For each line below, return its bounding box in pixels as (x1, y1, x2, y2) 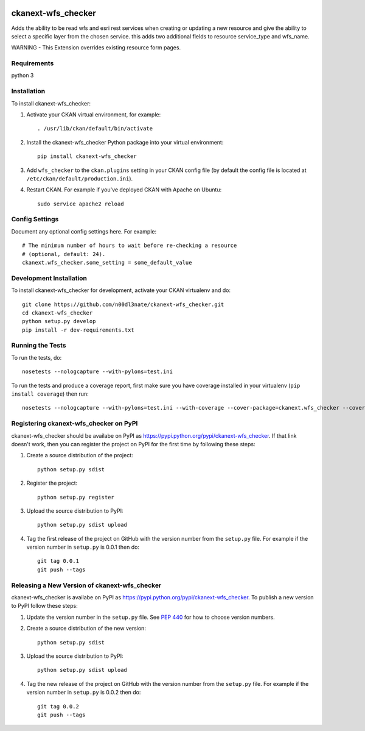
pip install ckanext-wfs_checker (37, 153, 137, 160)
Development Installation (11, 274, 88, 282)
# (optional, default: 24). (22, 251, 106, 257)
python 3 (11, 72, 34, 79)
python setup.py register (37, 494, 115, 501)
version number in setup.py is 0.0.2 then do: (26, 689, 141, 696)
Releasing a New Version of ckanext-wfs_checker (11, 581, 162, 590)
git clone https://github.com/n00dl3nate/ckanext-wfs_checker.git (22, 301, 224, 308)
